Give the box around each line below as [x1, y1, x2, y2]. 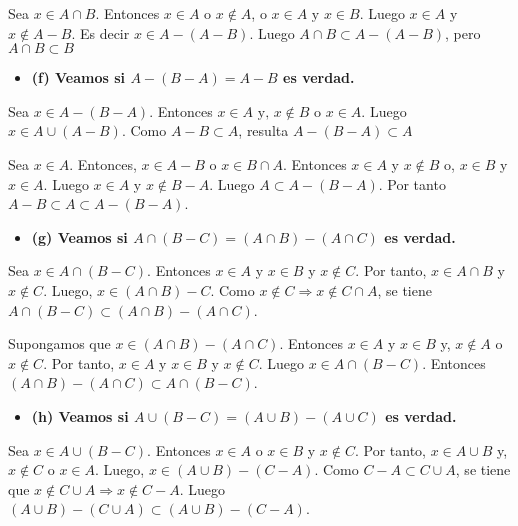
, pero [445, 22, 481, 43]
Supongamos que [8, 333, 111, 354]
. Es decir [71, 22, 130, 43]
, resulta [238, 120, 289, 141]
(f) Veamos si [31, 67, 126, 88]
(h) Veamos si [31, 405, 129, 426]
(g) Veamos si [31, 226, 128, 247]
